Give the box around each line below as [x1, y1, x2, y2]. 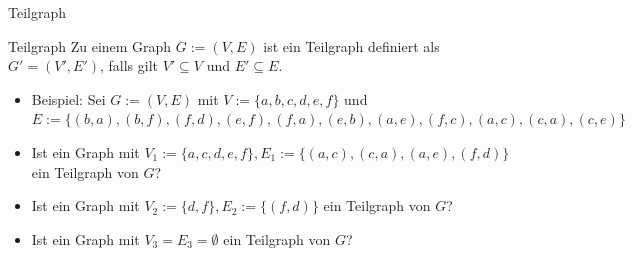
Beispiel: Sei [31, 88, 106, 109]
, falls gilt [99, 55, 158, 76]
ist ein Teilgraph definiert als [263, 35, 440, 56]
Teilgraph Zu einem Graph [8, 35, 172, 56]
